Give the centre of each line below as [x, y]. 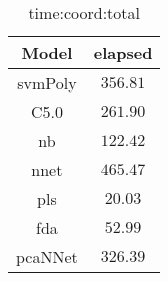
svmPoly [47, 82]
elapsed [123, 52]
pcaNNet [47, 256]
